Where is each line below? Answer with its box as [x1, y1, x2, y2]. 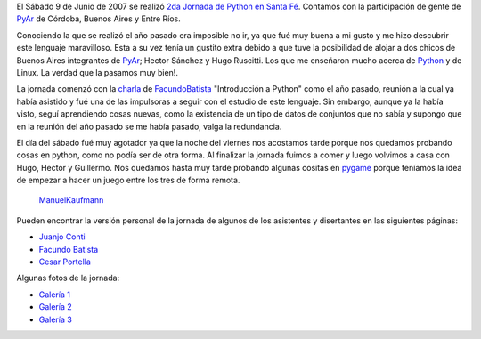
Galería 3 [38, 314, 73, 325]
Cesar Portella [38, 256, 91, 267]
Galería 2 [38, 302, 72, 312]
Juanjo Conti [38, 231, 86, 242]
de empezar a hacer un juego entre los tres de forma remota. [16, 174, 240, 186]
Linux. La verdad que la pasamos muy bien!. [16, 67, 178, 77]
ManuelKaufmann [38, 195, 104, 206]
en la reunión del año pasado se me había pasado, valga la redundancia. [16, 121, 282, 132]
